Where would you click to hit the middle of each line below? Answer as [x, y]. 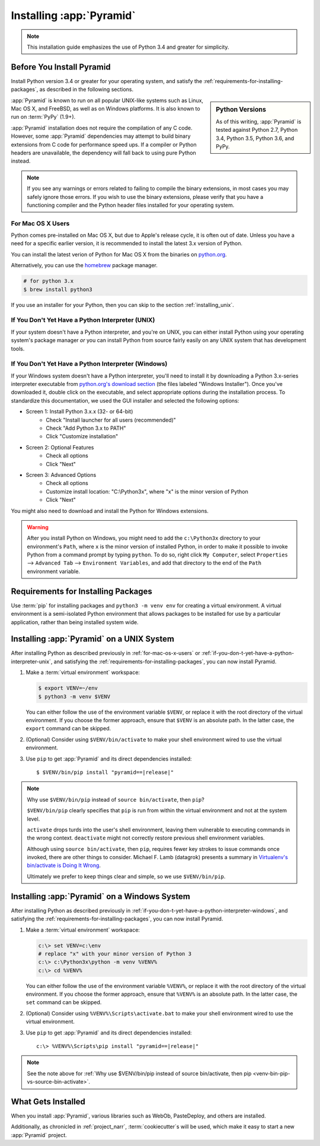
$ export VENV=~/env [68, 688]
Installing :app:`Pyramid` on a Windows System [101, 896]
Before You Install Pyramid [61, 67]
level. [33, 819]
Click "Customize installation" [82, 436]
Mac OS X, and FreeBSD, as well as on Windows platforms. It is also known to [106, 109]
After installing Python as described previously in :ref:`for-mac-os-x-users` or [106, 653]
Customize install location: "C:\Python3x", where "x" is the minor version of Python [147, 491]
